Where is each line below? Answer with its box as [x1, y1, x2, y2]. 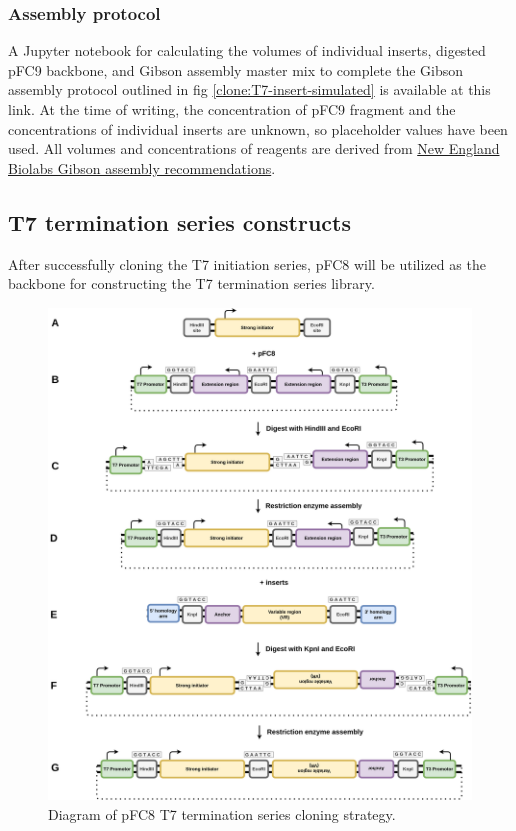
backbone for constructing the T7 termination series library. [8, 273, 375, 294]
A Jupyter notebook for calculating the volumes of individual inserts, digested [8, 40, 486, 61]
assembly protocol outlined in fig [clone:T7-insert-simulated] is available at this [8, 79, 491, 100]
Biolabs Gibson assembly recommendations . [8, 157, 276, 178]
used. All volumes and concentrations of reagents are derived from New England [8, 138, 500, 159]
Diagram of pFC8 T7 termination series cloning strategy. [48, 803, 396, 824]
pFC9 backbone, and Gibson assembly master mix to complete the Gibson [8, 59, 464, 80]
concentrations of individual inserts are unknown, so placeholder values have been [8, 118, 508, 139]
